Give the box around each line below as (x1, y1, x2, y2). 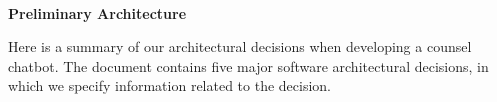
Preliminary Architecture (8, 2, 187, 23)
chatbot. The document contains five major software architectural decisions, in (8, 55, 489, 76)
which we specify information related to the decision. (8, 75, 332, 96)
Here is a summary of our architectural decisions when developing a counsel (8, 36, 472, 57)
